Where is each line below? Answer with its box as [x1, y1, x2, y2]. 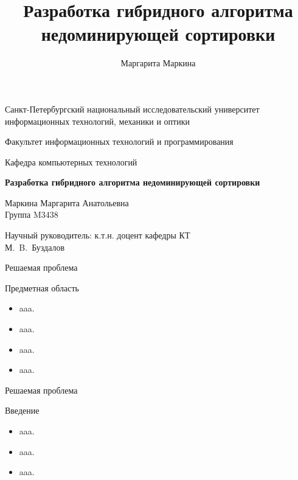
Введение [5, 404, 40, 417]
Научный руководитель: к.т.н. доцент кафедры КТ [5, 229, 190, 242]
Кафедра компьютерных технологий [5, 155, 137, 168]
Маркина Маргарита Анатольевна [5, 196, 129, 209]
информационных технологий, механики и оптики [5, 114, 190, 127]
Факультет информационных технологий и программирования [5, 135, 234, 148]
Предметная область [5, 281, 79, 294]
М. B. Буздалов [5, 240, 65, 253]
